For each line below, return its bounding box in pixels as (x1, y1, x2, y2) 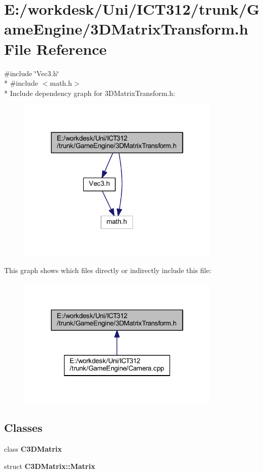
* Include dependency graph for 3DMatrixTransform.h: (4, 87, 175, 98)
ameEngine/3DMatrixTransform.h (4, 18, 248, 39)
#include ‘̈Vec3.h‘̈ (4, 67, 59, 78)
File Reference (4, 38, 107, 59)
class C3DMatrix (4, 444, 62, 454)
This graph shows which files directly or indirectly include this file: (4, 265, 212, 276)
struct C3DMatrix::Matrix (4, 460, 95, 471)
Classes (4, 420, 43, 435)
